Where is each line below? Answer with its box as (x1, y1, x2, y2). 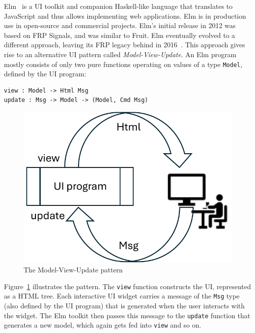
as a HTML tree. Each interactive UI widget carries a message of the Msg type (4, 291, 240, 301)
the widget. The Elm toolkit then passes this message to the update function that (4, 310, 251, 320)
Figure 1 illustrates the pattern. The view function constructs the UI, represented (4, 281, 251, 291)
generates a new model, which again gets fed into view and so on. (4, 320, 201, 330)
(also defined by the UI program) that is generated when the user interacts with (4, 300, 245, 310)
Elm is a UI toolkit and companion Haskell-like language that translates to (4, 1, 233, 11)
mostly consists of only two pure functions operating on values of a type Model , (4, 59, 243, 69)
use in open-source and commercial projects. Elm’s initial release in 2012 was (4, 20, 236, 31)
